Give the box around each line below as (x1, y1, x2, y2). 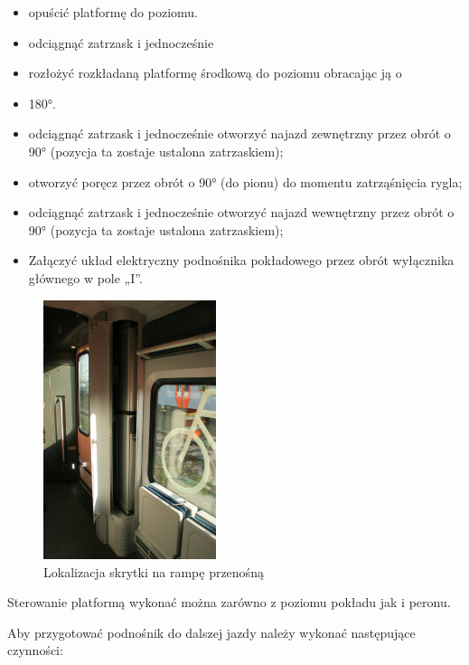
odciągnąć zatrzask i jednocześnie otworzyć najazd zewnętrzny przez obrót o (28, 124, 451, 143)
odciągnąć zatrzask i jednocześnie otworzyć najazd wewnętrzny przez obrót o (28, 203, 455, 222)
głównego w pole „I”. (28, 268, 143, 287)
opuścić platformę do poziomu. (28, 3, 198, 21)
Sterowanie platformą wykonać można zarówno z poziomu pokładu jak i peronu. (7, 593, 451, 612)
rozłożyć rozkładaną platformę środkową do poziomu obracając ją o (28, 63, 402, 82)
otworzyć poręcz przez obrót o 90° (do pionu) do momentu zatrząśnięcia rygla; (28, 172, 463, 191)
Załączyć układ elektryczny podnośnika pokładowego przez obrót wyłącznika (28, 251, 455, 270)
